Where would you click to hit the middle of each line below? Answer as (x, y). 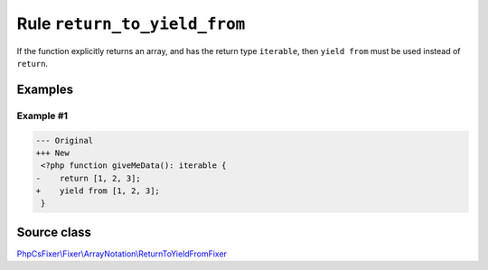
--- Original (65, 140)
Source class (54, 232)
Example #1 (42, 116)
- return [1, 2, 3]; (89, 178)
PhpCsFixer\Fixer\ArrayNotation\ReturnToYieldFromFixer (122, 254)
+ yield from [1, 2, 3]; (98, 191)
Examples (45, 89)
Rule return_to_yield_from (131, 23)
